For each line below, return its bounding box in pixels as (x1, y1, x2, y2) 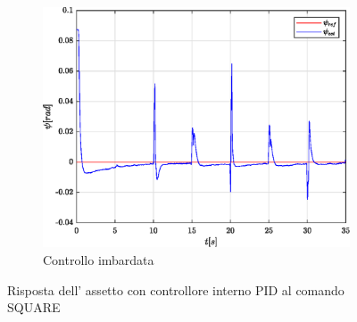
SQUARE (7, 298, 61, 317)
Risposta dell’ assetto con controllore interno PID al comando (7, 280, 345, 299)
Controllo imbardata (43, 251, 154, 269)
